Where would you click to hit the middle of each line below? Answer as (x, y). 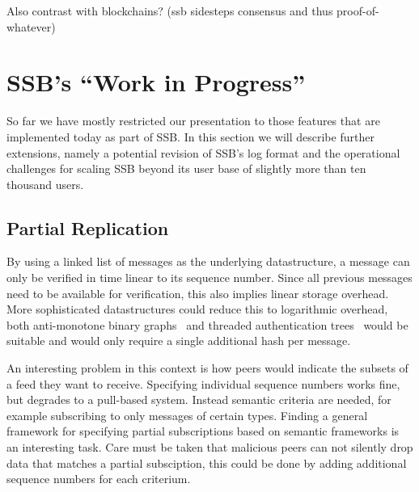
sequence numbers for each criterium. (99, 479)
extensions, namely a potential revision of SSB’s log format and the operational (203, 152)
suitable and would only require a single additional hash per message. (179, 341)
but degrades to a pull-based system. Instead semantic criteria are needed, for (199, 399)
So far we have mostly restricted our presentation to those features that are (193, 121)
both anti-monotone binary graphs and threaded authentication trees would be (207, 324)
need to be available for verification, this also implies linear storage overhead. (198, 293)
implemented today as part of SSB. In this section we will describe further (190, 136)
